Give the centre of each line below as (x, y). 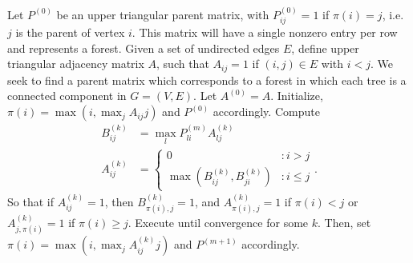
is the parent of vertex (70, 32)
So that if (30, 201)
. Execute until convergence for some (218, 222)
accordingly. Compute (266, 112)
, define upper (325, 48)
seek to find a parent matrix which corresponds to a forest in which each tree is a (207, 80)
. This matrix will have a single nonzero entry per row (265, 32)
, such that (183, 64)
